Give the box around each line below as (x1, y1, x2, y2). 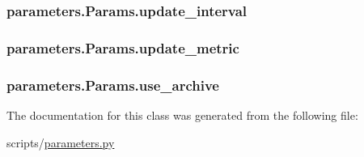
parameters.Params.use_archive (6, 74, 219, 95)
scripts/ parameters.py (6, 134, 115, 151)
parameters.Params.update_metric (6, 37, 239, 57)
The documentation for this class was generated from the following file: (6, 106, 358, 123)
